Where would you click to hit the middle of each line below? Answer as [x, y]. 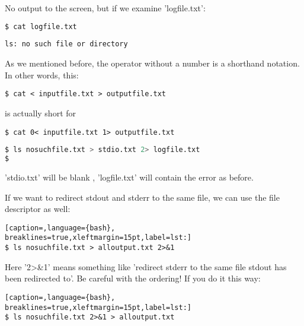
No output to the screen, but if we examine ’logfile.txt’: [105, 8]
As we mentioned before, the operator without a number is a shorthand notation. [152, 63]
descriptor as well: [38, 209]
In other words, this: [42, 75]
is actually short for [41, 113]
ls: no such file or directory [66, 44]
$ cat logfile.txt [41, 26]
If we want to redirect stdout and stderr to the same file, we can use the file [142, 197]
